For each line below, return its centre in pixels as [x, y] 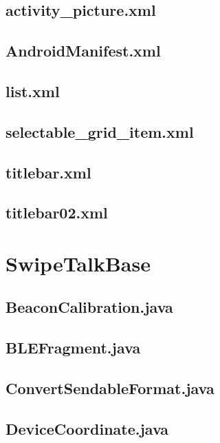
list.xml [33, 91]
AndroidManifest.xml [83, 51]
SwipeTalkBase [78, 263]
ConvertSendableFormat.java [110, 388]
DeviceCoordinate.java [87, 428]
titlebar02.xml [57, 213]
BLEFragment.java [73, 348]
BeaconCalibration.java [89, 307]
